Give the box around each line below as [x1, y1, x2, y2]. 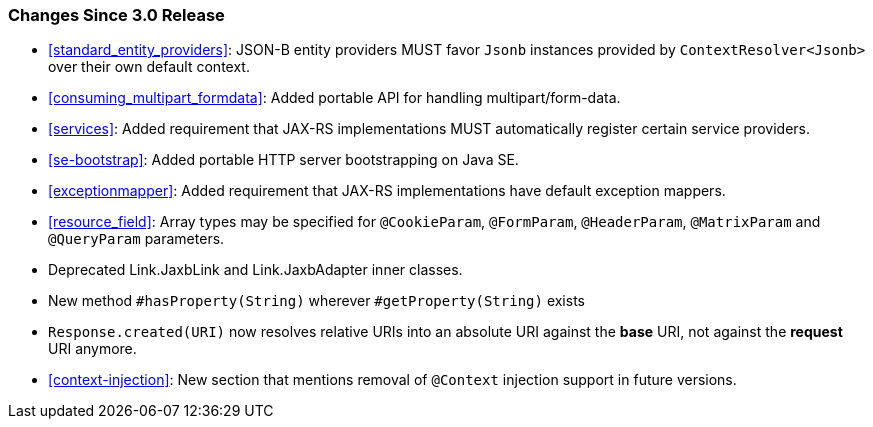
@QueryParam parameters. [48, 230, 225, 248]
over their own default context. [48, 58, 250, 76]
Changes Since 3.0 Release [8, 5, 225, 25]
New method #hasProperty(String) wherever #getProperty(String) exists [48, 292, 585, 310]
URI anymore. [48, 340, 137, 358]
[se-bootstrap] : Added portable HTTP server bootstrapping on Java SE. [48, 151, 519, 169]
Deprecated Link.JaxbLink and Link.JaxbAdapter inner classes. [48, 261, 463, 279]
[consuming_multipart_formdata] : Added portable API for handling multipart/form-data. [48, 89, 621, 107]
